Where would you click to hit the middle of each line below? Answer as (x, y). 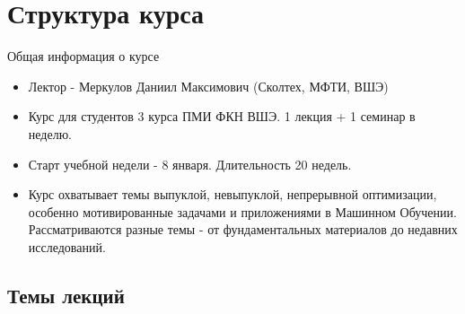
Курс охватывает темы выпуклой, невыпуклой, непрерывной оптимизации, (232, 194)
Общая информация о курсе (83, 56)
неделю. (50, 133)
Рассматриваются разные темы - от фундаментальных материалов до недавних (243, 229)
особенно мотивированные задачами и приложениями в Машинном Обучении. (242, 211)
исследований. (67, 246)
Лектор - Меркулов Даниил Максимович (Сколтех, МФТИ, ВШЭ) (208, 86)
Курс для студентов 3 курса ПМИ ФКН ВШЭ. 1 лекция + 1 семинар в (222, 116)
